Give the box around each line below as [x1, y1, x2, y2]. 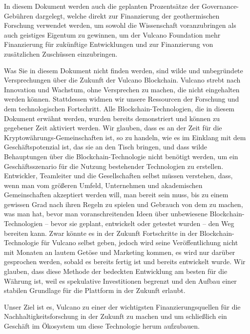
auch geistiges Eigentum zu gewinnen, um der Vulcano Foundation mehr [4, 29, 221, 40]
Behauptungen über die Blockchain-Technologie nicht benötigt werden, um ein [4, 151, 238, 161]
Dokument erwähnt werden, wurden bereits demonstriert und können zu [4, 113, 220, 123]
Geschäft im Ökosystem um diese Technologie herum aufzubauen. [4, 321, 200, 331]
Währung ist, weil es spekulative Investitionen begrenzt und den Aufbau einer [4, 275, 237, 286]
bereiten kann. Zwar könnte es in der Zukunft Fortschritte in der [4, 228, 198, 238]
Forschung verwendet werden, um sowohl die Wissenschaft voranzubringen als [4, 20, 236, 30]
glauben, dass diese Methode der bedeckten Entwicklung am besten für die [4, 266, 228, 276]
